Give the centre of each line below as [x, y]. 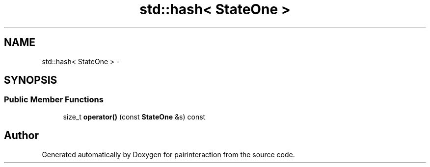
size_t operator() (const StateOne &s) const [134, 117]
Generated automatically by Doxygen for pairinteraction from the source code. [168, 154]
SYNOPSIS [31, 80]
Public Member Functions [54, 100]
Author [21, 136]
